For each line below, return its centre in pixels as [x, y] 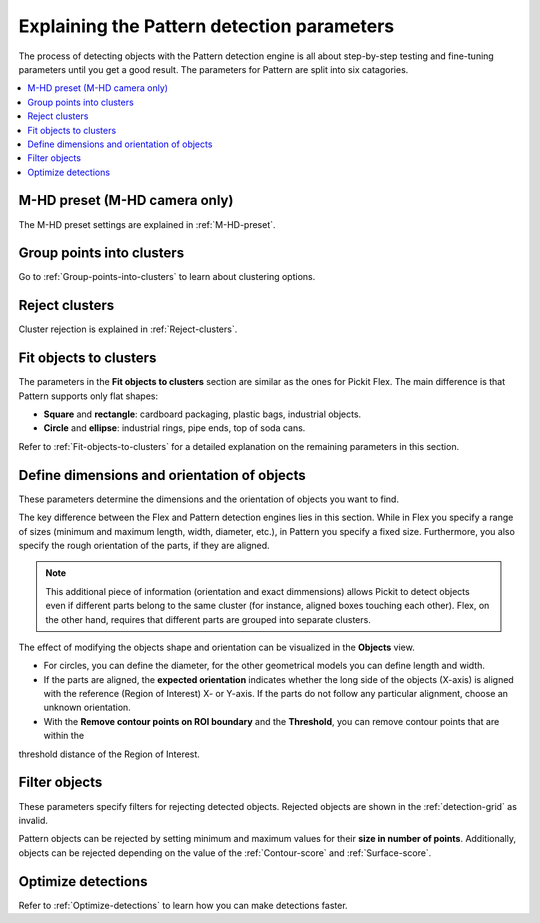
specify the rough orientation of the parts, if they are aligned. [144, 545]
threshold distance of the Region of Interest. [109, 754]
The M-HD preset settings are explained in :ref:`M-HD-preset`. [147, 224]
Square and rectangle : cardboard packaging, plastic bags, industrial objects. [202, 414]
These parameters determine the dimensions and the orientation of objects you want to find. [209, 499]
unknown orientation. [87, 707]
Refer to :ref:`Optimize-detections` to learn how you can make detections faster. [183, 905]
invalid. [33, 820]
